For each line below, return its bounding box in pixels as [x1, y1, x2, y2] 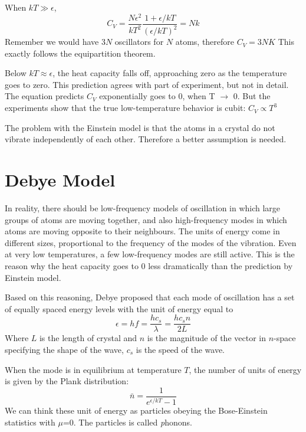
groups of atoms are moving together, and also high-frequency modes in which [5, 213, 287, 225]
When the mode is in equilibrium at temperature [5, 363, 182, 375]
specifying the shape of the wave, [5, 343, 124, 355]
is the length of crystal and [39, 332, 137, 344]
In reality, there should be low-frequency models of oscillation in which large [5, 201, 281, 214]
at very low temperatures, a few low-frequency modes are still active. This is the [5, 248, 295, 260]
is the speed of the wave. [136, 343, 225, 355]
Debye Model [5, 168, 116, 192]
